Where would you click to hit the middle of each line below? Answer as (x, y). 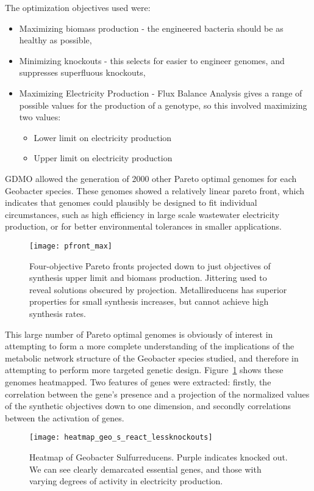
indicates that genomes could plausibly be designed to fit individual (131, 202)
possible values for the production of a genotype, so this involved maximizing (163, 105)
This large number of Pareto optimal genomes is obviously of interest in (139, 334)
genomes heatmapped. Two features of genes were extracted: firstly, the (138, 381)
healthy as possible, (55, 40)
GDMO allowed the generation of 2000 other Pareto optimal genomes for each (151, 178)
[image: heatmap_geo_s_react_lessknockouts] (121, 438)
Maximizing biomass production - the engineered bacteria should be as (151, 28)
